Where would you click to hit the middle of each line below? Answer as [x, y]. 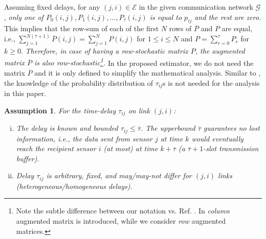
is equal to [166, 17]
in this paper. [25, 93]
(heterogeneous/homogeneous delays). [74, 186]
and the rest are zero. [228, 17]
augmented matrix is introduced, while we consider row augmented [121, 221]
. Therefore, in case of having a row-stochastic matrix [104, 51]
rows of [180, 28]
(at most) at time [131, 148]
